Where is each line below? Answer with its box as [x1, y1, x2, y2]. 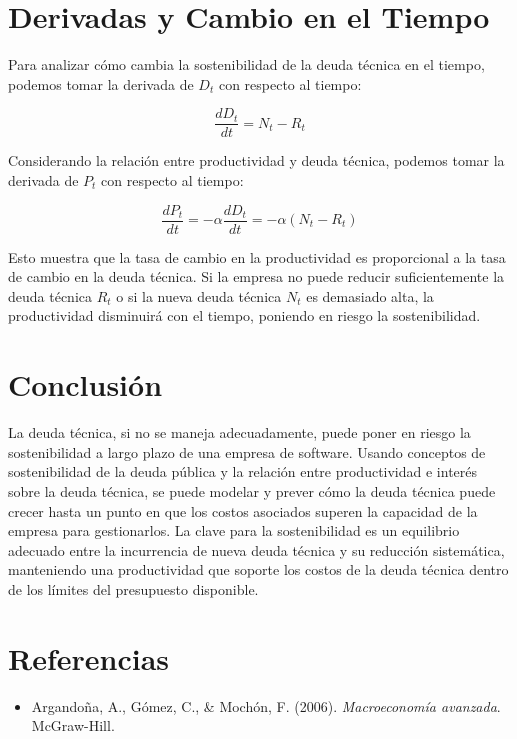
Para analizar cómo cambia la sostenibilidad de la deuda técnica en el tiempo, [8, 54, 485, 75]
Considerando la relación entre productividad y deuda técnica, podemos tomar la [8, 150, 505, 171]
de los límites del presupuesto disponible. [8, 578, 259, 599]
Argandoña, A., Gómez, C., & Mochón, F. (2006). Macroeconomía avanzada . [31, 695, 501, 716]
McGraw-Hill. [31, 715, 115, 736]
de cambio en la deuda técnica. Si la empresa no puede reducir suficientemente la [8, 266, 505, 287]
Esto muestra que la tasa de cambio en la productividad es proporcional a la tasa [8, 246, 506, 267]
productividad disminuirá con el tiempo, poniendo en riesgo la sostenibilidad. [8, 305, 481, 326]
